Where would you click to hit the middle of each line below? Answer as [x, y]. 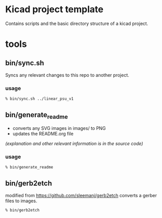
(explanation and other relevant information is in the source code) [74, 144]
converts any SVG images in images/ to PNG [59, 128]
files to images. [21, 201]
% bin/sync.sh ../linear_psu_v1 [39, 99]
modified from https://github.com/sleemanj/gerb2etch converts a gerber [81, 196]
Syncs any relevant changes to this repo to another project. [67, 75]
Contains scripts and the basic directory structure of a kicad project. [77, 23]
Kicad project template [54, 9]
